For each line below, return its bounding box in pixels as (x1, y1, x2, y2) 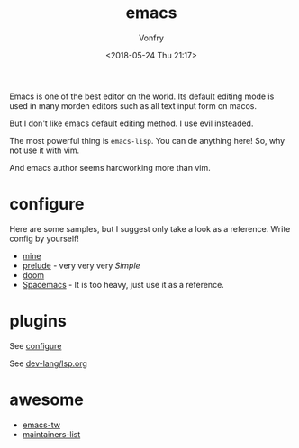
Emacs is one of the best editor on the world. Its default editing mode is (9, 91, 275, 102)
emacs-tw (22, 419, 61, 430)
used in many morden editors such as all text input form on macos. (9, 100, 257, 111)
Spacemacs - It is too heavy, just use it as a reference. (22, 279, 225, 290)
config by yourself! (9, 233, 79, 244)
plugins (9, 311, 68, 331)
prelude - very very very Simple (22, 260, 141, 271)
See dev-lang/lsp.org (9, 358, 88, 369)
